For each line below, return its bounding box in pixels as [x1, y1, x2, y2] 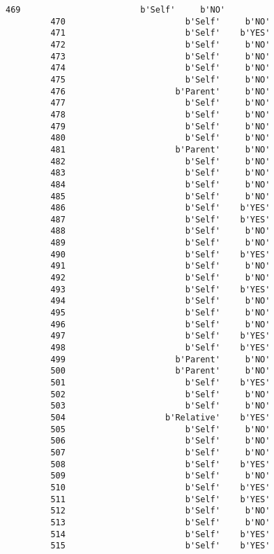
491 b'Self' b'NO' [50, 261, 271, 271]
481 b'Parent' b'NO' [50, 144, 271, 155]
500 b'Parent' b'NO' [50, 366, 271, 376]
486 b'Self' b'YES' [50, 203, 271, 213]
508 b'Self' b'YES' [50, 459, 271, 469]
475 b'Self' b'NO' [50, 74, 271, 85]
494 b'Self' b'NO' [50, 296, 271, 306]
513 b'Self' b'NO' [50, 517, 271, 527]
